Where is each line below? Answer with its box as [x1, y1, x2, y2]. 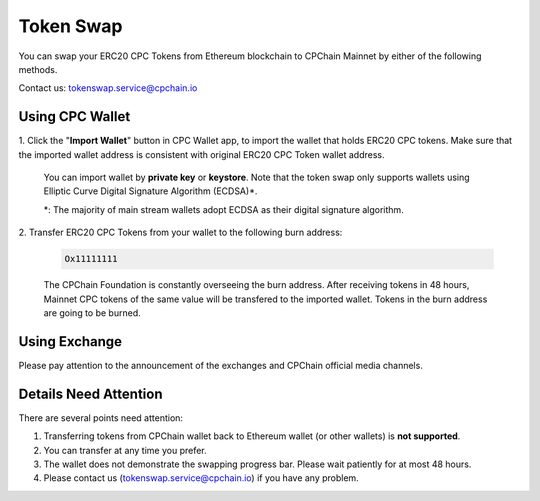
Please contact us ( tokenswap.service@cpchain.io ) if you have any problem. [43, 472, 359, 484]
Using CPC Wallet [18, 108, 131, 125]
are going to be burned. [43, 306, 141, 319]
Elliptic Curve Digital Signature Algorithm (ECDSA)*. [43, 185, 258, 197]
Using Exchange [18, 333, 123, 350]
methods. [18, 63, 58, 75]
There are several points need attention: [18, 411, 184, 424]
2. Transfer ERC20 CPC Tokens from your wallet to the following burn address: [18, 226, 343, 239]
